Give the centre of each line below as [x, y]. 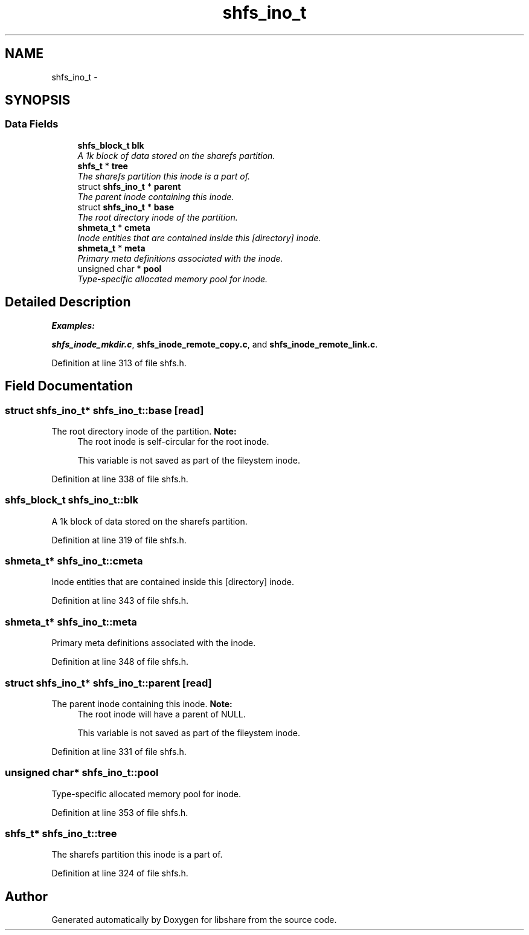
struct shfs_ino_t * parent [129, 186]
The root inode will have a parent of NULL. [162, 714]
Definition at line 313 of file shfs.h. [119, 363]
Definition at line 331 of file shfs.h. [119, 751]
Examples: [73, 325]
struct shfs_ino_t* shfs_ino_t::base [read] [104, 410]
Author [26, 896]
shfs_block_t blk [111, 145]
